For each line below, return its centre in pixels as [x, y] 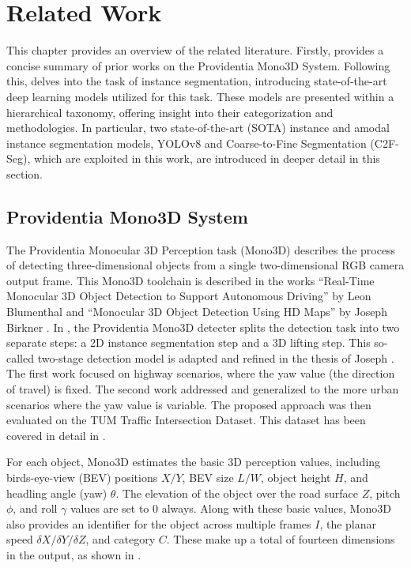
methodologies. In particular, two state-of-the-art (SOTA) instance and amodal [198, 128]
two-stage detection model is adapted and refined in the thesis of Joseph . [216, 357]
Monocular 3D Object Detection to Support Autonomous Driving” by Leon [189, 296]
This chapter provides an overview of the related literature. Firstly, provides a [195, 50]
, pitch [385, 493]
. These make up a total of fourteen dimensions [281, 539]
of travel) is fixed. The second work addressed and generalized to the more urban [203, 389]
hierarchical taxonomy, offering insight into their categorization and [170, 112]
